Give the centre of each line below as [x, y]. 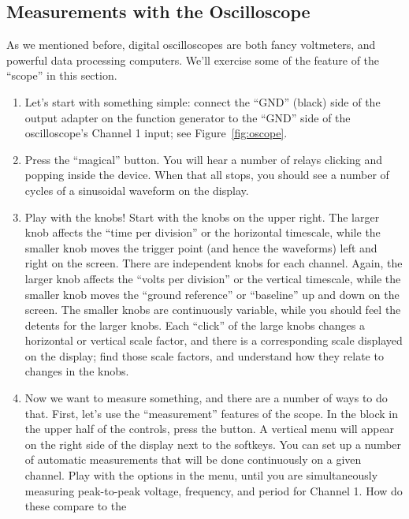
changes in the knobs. [77, 371]
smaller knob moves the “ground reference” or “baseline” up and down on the [212, 294]
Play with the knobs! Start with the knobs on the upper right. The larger [202, 217]
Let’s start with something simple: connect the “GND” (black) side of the [203, 101]
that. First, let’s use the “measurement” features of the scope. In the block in [212, 413]
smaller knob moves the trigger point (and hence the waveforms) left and [201, 247]
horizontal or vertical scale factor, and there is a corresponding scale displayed [214, 340]
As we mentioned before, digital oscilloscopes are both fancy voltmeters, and [191, 45]
